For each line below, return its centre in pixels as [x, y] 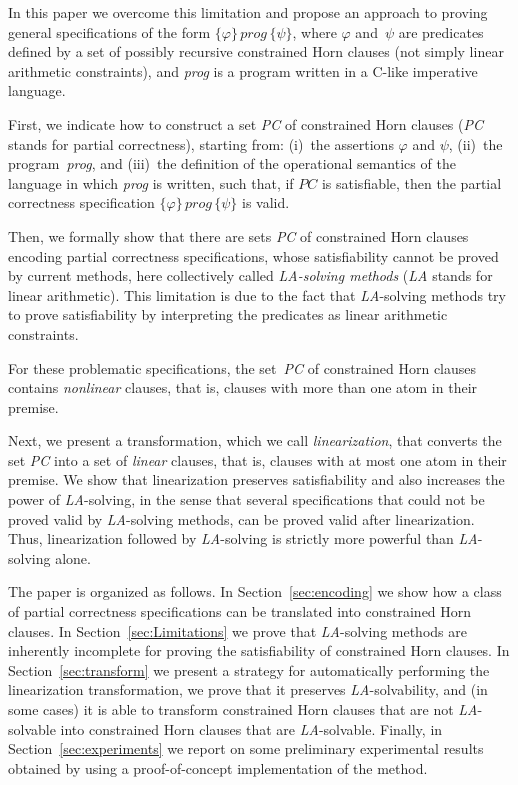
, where [314, 31]
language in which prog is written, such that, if [151, 182]
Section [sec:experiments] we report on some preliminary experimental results [246, 748]
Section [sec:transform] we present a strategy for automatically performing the [249, 669]
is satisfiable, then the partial [411, 182]
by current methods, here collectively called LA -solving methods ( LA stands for [250, 275]
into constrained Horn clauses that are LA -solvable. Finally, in [251, 728]
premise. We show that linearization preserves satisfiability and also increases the [256, 479]
